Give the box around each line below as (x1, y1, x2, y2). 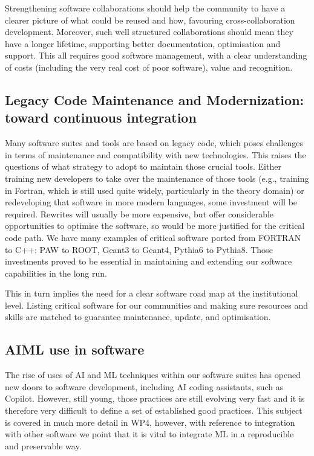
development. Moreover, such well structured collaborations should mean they (5, 25, 293, 38)
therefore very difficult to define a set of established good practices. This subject (5, 404, 303, 417)
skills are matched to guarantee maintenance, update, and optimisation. (5, 310, 271, 323)
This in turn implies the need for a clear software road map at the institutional (5, 287, 298, 300)
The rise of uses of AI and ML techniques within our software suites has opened (5, 368, 301, 381)
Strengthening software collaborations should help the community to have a (5, 2, 286, 14)
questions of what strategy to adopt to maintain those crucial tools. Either (5, 160, 281, 173)
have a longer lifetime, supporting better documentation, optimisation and (5, 37, 281, 50)
